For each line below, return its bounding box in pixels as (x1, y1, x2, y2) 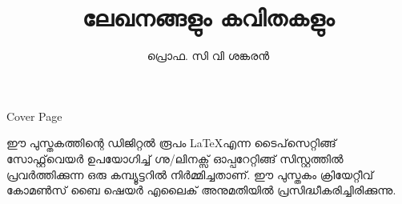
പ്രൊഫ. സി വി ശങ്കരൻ (147, 47, 270, 64)
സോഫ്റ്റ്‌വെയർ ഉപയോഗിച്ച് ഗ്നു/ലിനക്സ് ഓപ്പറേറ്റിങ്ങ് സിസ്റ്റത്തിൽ (6, 150, 344, 166)
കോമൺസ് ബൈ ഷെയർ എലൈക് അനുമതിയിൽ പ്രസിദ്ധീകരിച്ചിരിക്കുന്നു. (6, 182, 396, 198)
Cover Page (6, 107, 62, 124)
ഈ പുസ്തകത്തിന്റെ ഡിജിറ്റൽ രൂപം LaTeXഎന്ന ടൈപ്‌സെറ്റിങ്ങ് (6, 134, 336, 151)
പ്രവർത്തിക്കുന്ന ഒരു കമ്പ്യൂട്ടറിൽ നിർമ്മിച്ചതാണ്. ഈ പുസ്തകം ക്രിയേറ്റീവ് (6, 166, 373, 182)
